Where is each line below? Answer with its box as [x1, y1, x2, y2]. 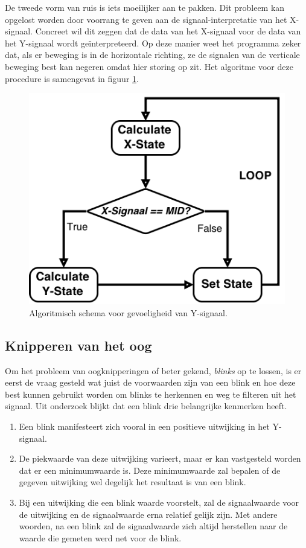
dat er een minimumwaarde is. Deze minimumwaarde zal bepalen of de [19, 464, 281, 476]
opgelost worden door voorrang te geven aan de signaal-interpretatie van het [5, 13, 287, 25]
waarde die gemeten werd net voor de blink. [19, 531, 182, 544]
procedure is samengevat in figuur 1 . [5, 72, 139, 84]
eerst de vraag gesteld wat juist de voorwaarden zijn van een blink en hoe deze [5, 376, 296, 389]
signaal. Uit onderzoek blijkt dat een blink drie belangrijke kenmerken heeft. [5, 400, 287, 412]
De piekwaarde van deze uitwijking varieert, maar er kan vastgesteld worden [19, 452, 301, 465]
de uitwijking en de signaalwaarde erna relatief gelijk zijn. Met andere [19, 508, 278, 520]
